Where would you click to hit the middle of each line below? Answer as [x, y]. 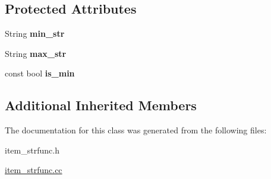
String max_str [36, 53]
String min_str [35, 33]
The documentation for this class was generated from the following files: [136, 130]
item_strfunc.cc [34, 170]
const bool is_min [40, 73]
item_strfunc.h [32, 150]
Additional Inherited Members [101, 105]
